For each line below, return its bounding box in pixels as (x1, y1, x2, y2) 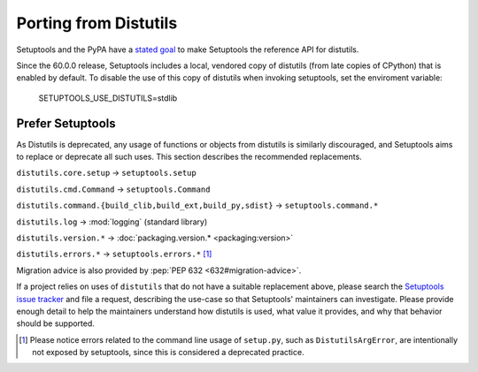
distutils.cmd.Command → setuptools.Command (16, 184, 211, 194)
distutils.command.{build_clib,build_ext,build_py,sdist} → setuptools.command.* (16, 200, 379, 211)
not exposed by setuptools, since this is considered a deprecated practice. (32, 347, 305, 358)
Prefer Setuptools (16, 116, 117, 131)
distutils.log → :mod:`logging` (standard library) (16, 216, 208, 227)
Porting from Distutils (16, 13, 178, 33)
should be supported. (16, 318, 95, 329)
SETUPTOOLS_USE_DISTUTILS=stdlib (38, 93, 178, 103)
